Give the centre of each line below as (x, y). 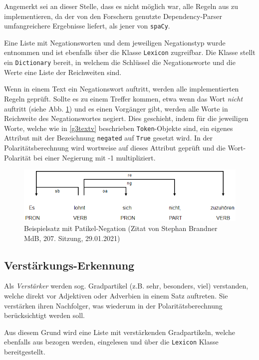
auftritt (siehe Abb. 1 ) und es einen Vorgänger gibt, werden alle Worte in (116, 108)
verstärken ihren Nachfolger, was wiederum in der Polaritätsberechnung (113, 305)
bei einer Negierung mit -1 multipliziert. (94, 157)
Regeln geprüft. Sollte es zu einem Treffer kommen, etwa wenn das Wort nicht (124, 98)
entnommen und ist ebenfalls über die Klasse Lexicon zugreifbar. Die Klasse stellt (130, 52)
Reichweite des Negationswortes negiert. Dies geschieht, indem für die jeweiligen (126, 118)
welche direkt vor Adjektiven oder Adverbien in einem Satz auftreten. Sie (116, 295)
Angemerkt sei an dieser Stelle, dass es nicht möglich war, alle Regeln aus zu (121, 6)
